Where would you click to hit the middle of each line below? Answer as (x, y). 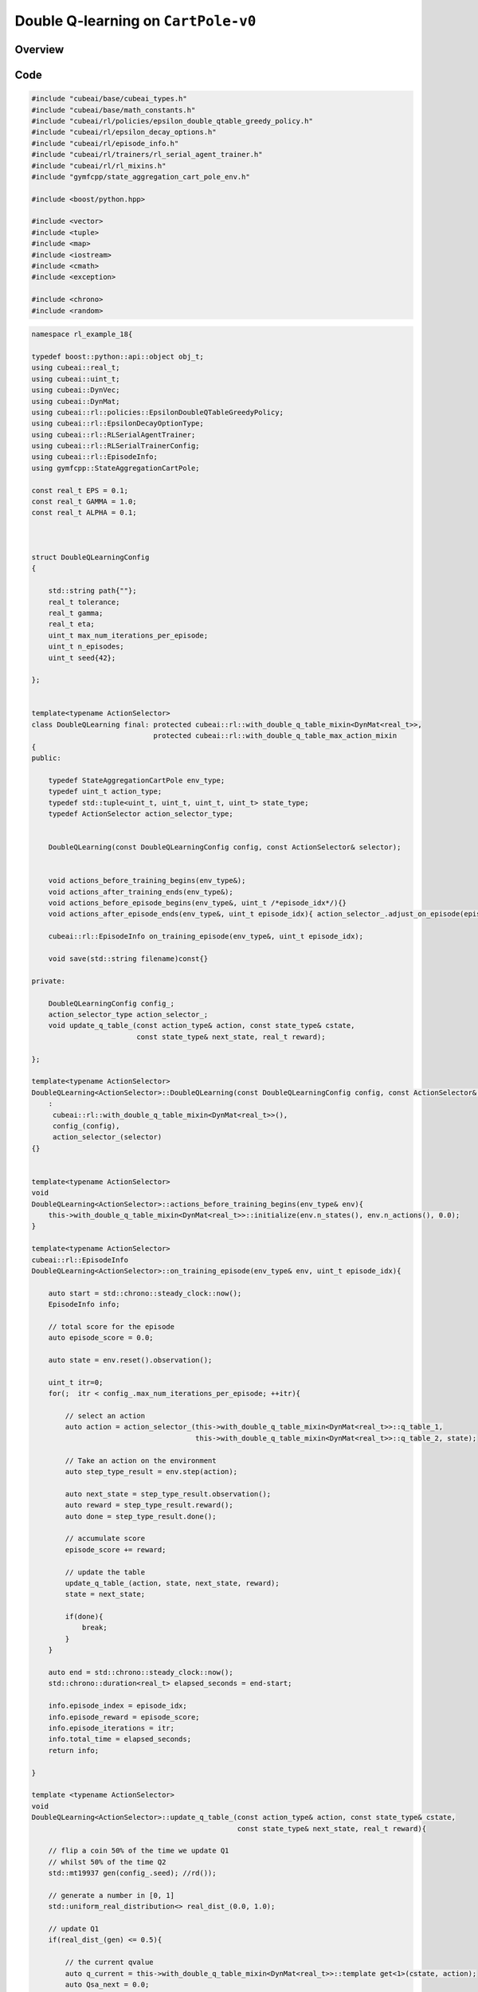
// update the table (105, 1572)
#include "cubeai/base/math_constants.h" (114, 110)
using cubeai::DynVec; (76, 390)
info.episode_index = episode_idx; (118, 1706)
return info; (74, 1750)
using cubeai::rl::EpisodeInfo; (95, 457)
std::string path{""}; (92, 591)
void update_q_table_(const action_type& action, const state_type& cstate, (202, 1025)
